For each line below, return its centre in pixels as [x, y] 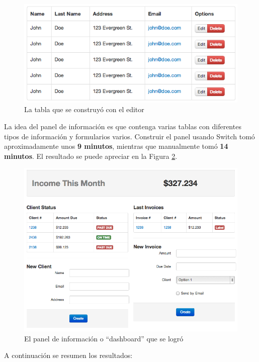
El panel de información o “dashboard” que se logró [104, 338]
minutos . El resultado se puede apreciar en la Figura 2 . [91, 156]
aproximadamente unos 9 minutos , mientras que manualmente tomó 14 [116, 146]
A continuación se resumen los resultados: [68, 355]
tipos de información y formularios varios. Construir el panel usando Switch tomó [129, 136]
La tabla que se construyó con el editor [84, 109]
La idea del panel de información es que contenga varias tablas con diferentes [123, 126]
